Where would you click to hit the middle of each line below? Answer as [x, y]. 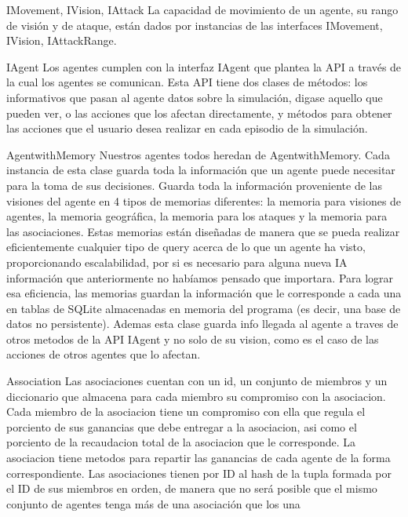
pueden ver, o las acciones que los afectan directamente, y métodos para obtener [199, 113]
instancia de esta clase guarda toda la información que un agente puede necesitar [201, 170]
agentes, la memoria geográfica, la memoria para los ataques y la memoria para [197, 216]
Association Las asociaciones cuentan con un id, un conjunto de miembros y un [197, 381]
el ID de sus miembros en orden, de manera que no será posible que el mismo [192, 488]
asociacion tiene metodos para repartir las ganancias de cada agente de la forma [199, 458]
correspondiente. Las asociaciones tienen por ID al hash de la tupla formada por [199, 473]
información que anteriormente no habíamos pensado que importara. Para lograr [200, 277]
